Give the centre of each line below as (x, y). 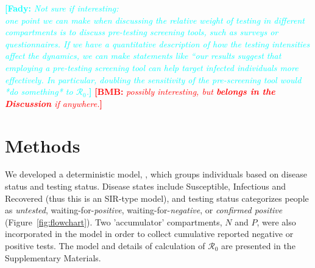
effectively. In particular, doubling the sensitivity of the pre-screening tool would (153, 79)
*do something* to (39, 91)
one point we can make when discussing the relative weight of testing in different (155, 20)
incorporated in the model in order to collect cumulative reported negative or (149, 234)
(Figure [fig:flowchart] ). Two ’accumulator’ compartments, (114, 222)
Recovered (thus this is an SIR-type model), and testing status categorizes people (157, 198)
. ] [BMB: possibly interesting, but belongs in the (181, 91)
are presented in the (258, 246)
